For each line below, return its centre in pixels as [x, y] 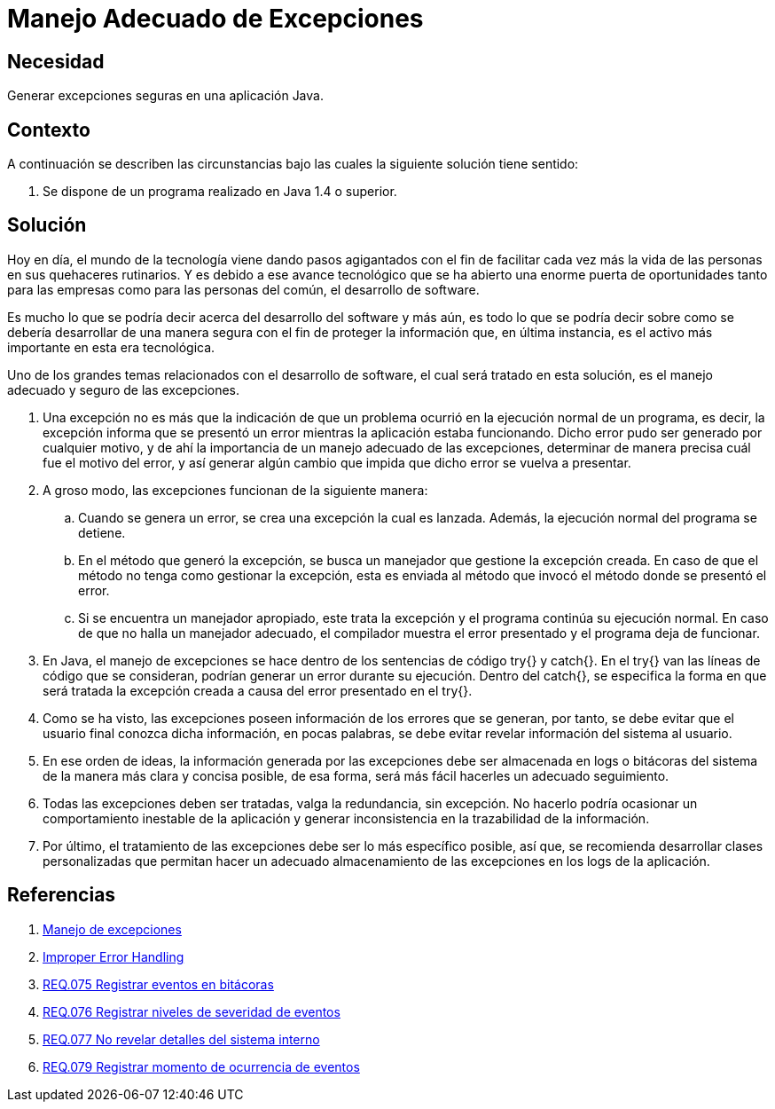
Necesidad [56, 61]
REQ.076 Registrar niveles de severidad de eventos [192, 1011]
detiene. [102, 532]
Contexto [49, 130]
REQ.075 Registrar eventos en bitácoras [158, 984]
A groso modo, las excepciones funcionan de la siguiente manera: [235, 490]
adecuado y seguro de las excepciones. [124, 389]
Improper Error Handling [114, 956]
